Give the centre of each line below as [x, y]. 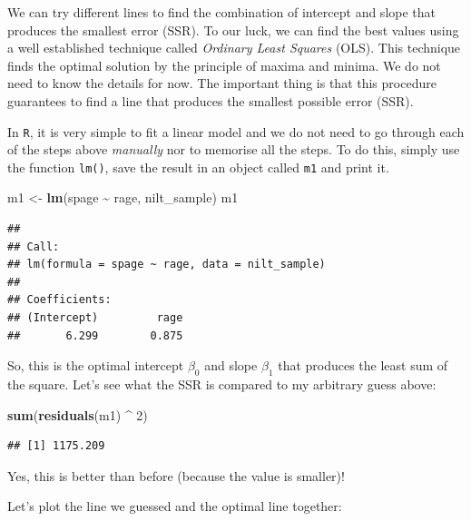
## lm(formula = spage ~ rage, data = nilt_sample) [167, 265]
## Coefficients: [59, 300]
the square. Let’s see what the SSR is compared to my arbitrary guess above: [222, 384]
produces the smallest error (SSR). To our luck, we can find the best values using [233, 29]
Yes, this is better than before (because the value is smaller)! [176, 475]
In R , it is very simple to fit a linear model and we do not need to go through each [236, 131]
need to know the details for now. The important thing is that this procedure [222, 83]
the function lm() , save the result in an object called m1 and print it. [198, 167]
